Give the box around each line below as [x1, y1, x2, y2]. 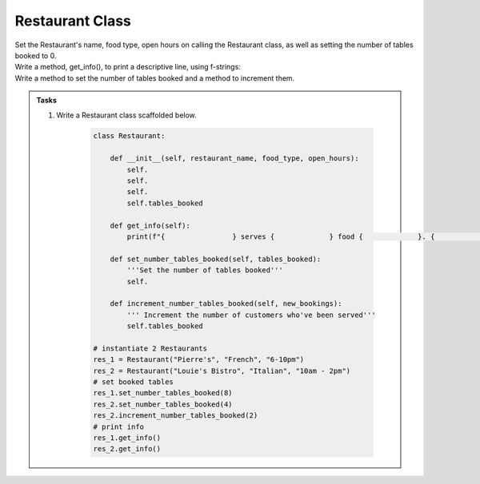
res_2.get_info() [93, 444, 162, 454]
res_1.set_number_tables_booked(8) [93, 388, 233, 398]
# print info [93, 422, 144, 431]
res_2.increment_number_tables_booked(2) [93, 411, 258, 420]
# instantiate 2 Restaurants [93, 343, 208, 353]
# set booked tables [93, 378, 174, 387]
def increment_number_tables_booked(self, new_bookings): [110, 300, 342, 308]
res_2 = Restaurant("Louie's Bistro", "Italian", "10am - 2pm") [93, 366, 351, 375]
